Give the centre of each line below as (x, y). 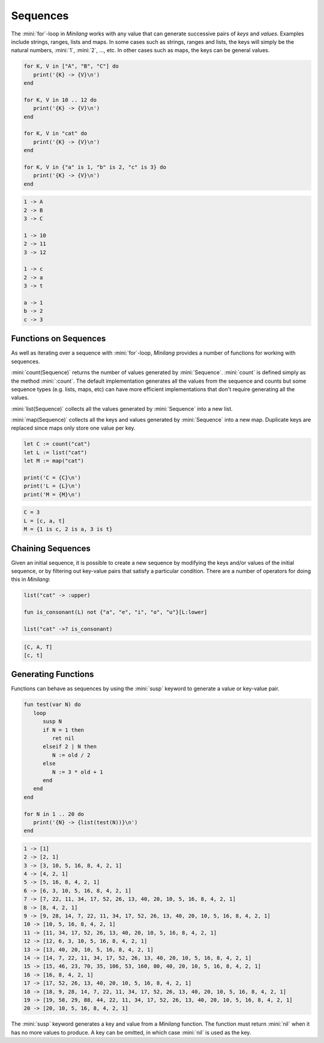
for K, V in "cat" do (55, 133)
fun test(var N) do (52, 705)
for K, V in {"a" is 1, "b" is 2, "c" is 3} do (95, 167)
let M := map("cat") (54, 461)
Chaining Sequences (51, 548)
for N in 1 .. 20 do (54, 814)
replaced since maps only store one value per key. (73, 428)
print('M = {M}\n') (52, 494)
